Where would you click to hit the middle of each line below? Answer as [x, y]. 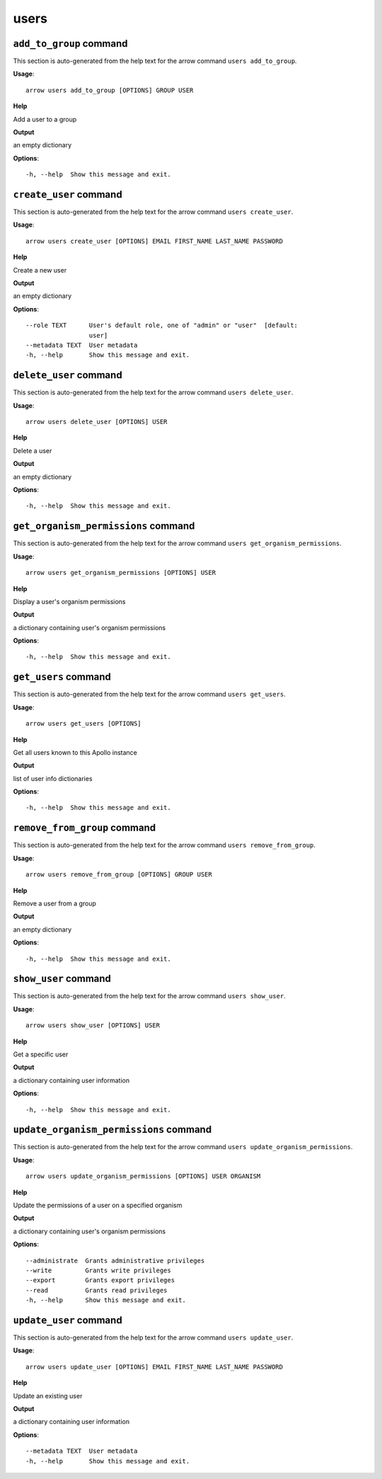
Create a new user [40, 270]
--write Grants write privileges [98, 1270]
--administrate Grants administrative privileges [115, 1261]
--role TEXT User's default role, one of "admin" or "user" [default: [162, 325]
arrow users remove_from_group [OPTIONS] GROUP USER [119, 875]
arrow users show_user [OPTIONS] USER [93, 1026]
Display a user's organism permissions [69, 601]
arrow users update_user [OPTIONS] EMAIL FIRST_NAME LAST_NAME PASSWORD [154, 1367]
